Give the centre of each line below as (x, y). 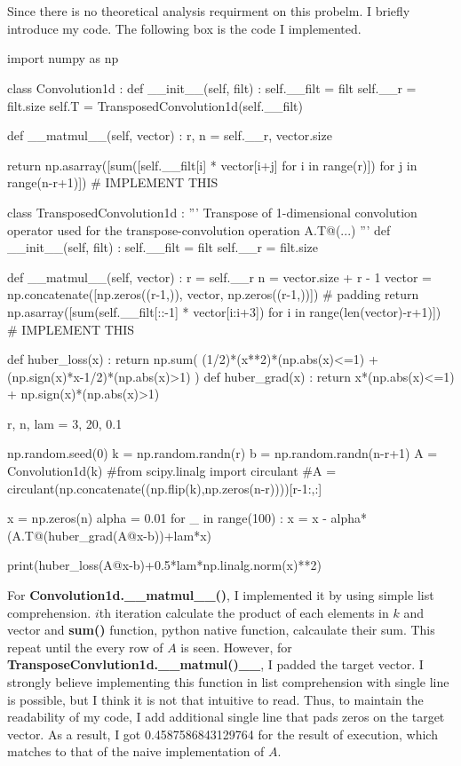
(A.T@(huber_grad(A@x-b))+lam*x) (109, 535)
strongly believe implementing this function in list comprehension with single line (228, 682)
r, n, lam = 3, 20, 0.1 (65, 423)
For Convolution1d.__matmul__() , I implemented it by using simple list (221, 595)
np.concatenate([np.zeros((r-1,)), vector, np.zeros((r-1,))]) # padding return (213, 294)
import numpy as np (63, 58)
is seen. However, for (236, 647)
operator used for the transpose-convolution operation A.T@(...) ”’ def (199, 229)
